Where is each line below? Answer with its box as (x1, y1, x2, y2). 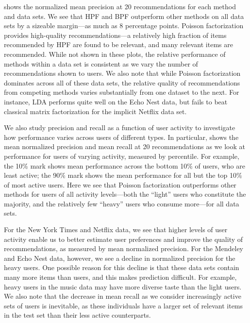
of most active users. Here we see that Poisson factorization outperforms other (4, 179, 236, 189)
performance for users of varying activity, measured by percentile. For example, (4, 151, 239, 161)
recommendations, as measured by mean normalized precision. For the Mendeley (4, 243, 244, 254)
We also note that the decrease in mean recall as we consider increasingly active (4, 291, 241, 301)
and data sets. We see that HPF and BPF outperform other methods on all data (4, 11, 244, 21)
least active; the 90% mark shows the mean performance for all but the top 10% (4, 170, 242, 180)
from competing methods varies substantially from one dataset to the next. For (4, 87, 239, 97)
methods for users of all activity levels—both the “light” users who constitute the (4, 189, 246, 199)
